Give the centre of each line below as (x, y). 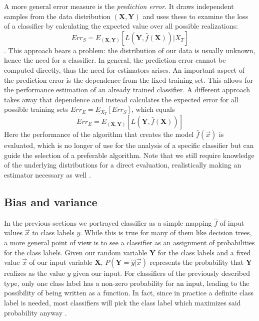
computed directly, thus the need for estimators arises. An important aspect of (124, 69)
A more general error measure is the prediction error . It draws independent (119, 6)
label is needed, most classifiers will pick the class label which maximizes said (122, 302)
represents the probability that (196, 262)
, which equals (153, 109)
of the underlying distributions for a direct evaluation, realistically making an (123, 165)
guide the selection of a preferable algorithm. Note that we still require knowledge (129, 155)
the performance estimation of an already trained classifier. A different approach (127, 90)
